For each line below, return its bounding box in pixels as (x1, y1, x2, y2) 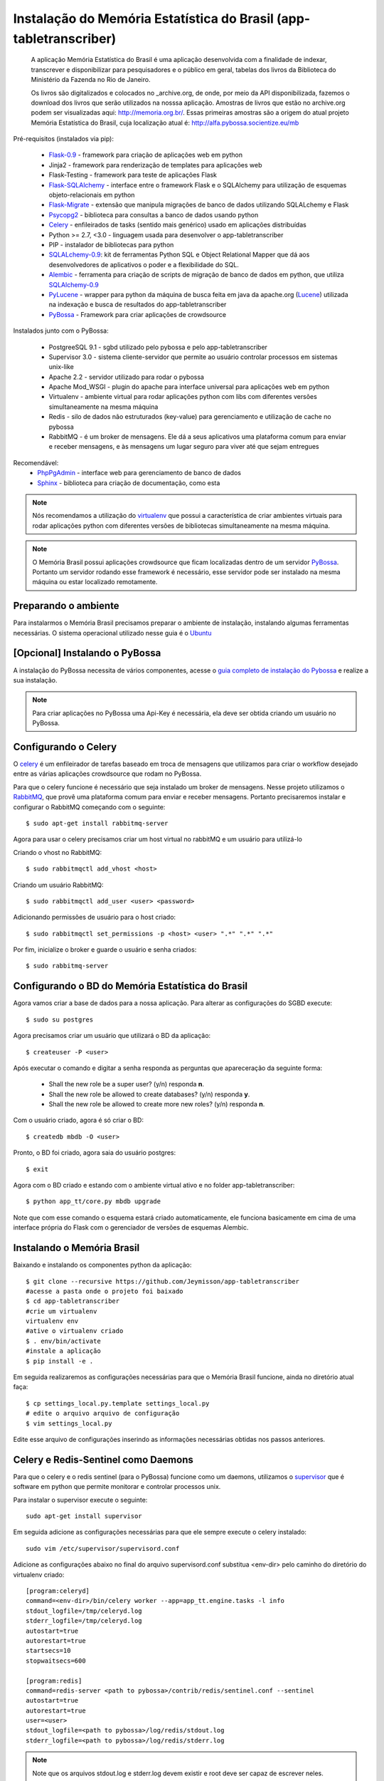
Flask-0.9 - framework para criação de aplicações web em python (48, 150, 243, 160)
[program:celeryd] (26, 1587, 90, 1595)
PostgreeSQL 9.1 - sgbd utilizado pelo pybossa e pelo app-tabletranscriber (48, 343, 268, 351)
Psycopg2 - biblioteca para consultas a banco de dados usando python (48, 210, 259, 219)
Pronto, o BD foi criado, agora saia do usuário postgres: (13, 1148, 176, 1157)
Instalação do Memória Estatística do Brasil (13, 11, 274, 26)
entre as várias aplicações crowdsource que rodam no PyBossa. (13, 769, 202, 778)
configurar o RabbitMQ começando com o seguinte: (13, 802, 166, 811)
